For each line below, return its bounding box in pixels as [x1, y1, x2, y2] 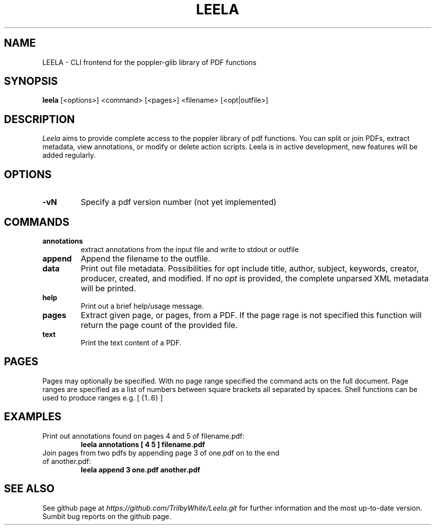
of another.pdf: [42, 457, 91, 465]
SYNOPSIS [4, 75, 58, 88]
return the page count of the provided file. [80, 320, 238, 330]
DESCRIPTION [4, 113, 75, 126]
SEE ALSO [4, 482, 55, 495]
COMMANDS [4, 215, 70, 228]
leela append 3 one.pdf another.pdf [80, 465, 201, 474]
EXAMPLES [4, 410, 62, 423]
